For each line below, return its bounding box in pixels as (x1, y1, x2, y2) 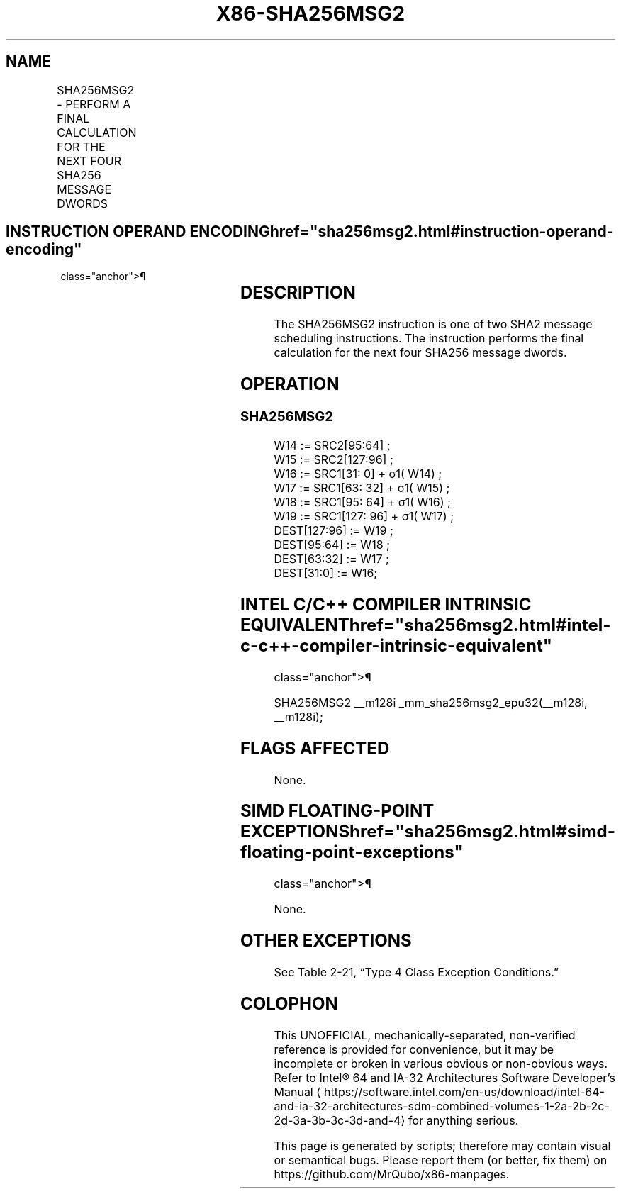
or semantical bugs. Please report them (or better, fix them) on (274, 1152, 608, 1167)
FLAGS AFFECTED (240, 737, 390, 759)
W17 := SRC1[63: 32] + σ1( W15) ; (274, 480, 450, 495)
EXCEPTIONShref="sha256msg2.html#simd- (240, 821, 615, 842)
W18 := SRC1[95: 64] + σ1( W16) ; (274, 494, 451, 509)
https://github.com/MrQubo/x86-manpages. (274, 1166, 510, 1181)
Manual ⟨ (274, 1084, 321, 1099)
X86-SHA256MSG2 (216, 1, 405, 26)
